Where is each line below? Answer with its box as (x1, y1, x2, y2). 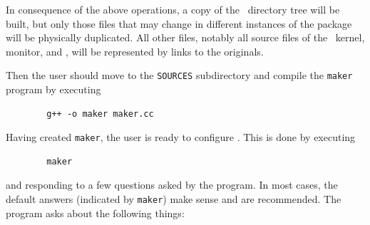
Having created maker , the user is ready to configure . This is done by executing (6, 130, 356, 145)
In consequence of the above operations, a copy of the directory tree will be (6, 2, 340, 16)
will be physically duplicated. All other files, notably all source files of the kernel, (6, 30, 365, 45)
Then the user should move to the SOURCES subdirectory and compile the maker (6, 68, 353, 83)
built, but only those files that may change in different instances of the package (6, 16, 352, 31)
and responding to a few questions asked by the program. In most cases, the (6, 177, 338, 192)
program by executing (6, 82, 101, 97)
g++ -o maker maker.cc (46, 108, 154, 119)
